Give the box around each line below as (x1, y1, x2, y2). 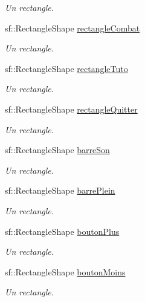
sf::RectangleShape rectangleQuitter (5, 102, 138, 115)
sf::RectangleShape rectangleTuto (5, 62, 128, 74)
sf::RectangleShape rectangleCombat (5, 21, 140, 34)
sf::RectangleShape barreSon (5, 143, 110, 156)
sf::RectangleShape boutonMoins (5, 265, 126, 278)
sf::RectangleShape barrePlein (5, 184, 115, 197)
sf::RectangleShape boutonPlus (5, 225, 120, 237)
